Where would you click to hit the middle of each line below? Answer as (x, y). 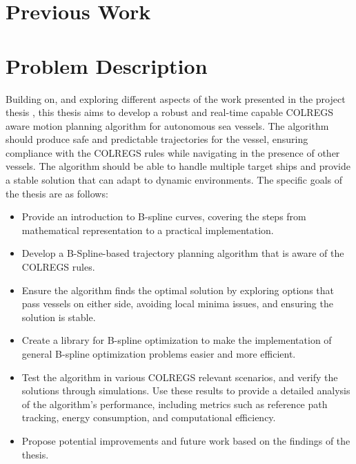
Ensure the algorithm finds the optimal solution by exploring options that (178, 290)
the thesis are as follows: (57, 193)
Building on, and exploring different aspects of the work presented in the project (176, 98)
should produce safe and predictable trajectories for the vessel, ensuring (157, 139)
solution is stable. (59, 317)
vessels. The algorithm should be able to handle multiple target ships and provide (178, 166)
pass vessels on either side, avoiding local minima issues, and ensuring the (177, 303)
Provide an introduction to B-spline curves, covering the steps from (164, 216)
